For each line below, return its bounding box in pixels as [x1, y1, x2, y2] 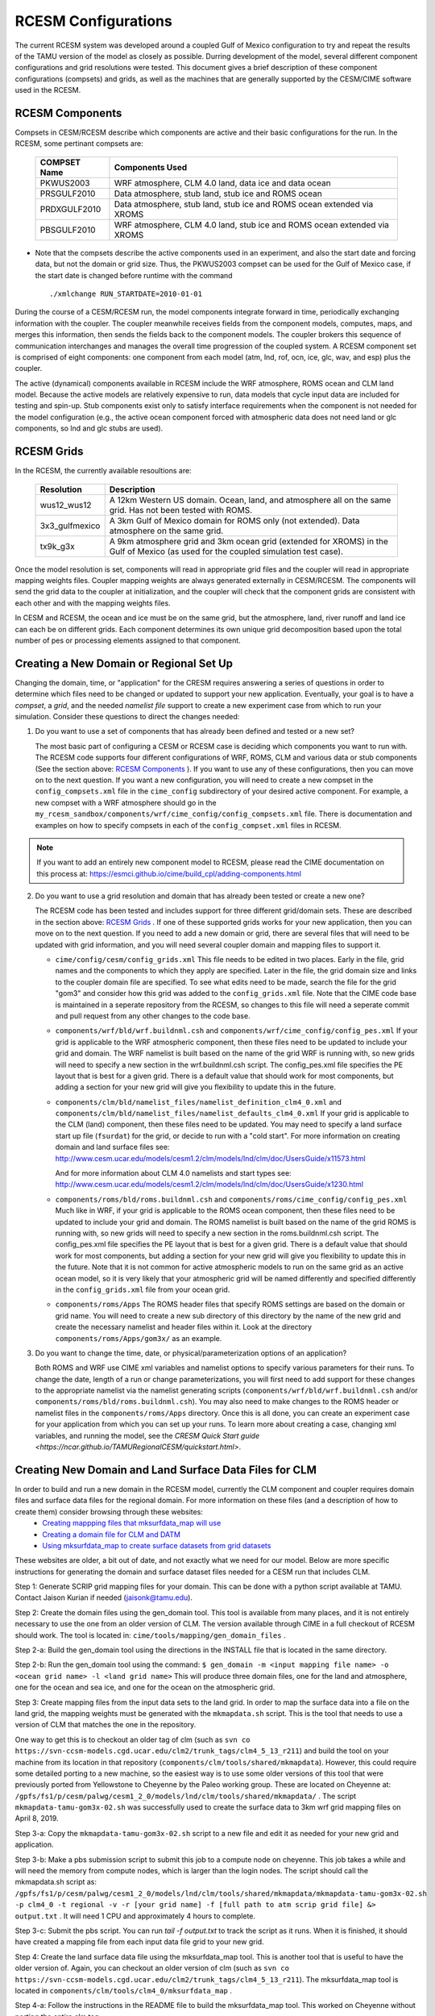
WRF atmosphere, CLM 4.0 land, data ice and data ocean [114, 177, 331, 189]
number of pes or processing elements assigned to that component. [14, 635, 241, 645]
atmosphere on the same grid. [109, 525, 224, 536]
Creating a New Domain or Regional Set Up [14, 656, 234, 670]
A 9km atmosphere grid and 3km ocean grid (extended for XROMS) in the [109, 535, 388, 547]
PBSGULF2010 [39, 224, 96, 235]
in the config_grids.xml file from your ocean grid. [55, 1285, 230, 1294]
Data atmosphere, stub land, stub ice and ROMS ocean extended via [114, 198, 374, 210]
